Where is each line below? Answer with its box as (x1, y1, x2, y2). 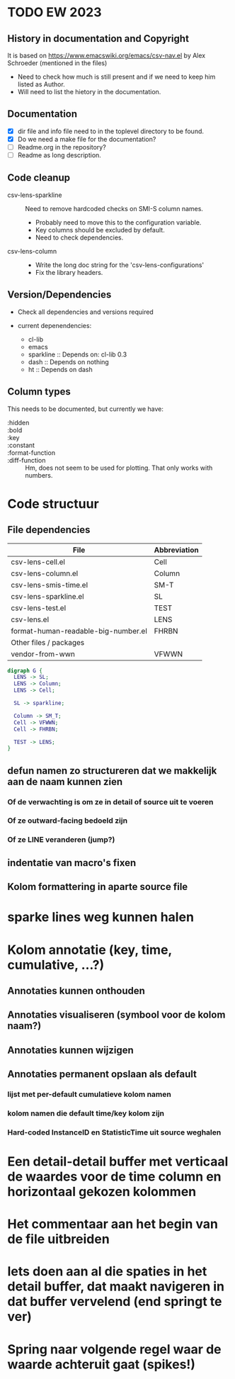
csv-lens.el (11, 614, 50, 624)
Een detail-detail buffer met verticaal (7, 1154, 229, 1170)
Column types (7, 385, 71, 398)
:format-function (7, 448, 55, 457)
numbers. (25, 471, 53, 479)
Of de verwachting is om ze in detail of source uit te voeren (7, 797, 214, 806)
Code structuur (7, 495, 99, 512)
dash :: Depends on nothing (28, 357, 110, 366)
